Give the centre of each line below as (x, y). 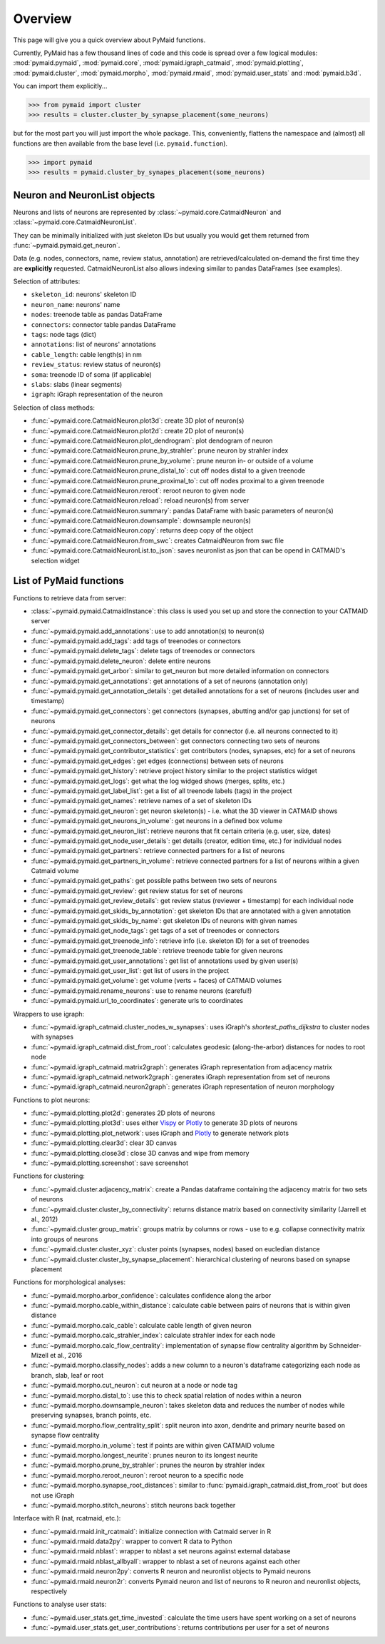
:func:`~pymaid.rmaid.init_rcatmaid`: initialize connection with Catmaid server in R (151, 1531)
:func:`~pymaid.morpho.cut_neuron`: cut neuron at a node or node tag (134, 1386)
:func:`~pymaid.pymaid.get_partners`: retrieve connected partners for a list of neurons (158, 851)
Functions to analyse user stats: (60, 1604)
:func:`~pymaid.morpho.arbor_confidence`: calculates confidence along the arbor (151, 1295)
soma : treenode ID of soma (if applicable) (92, 374)
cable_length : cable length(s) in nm (87, 354)
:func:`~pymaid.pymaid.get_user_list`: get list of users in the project (130, 970)
